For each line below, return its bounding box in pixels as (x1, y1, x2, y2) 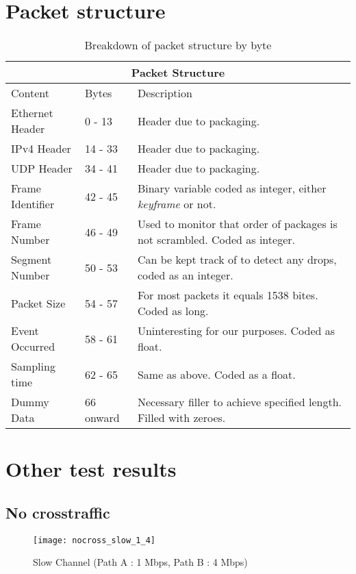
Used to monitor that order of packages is (137, 216, 338, 232)
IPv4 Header (11, 140, 71, 157)
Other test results (5, 455, 177, 483)
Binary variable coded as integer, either (137, 180, 327, 197)
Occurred (11, 338, 55, 355)
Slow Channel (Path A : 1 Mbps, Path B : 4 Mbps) (33, 555, 248, 569)
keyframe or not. (137, 196, 216, 212)
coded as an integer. (137, 267, 233, 284)
